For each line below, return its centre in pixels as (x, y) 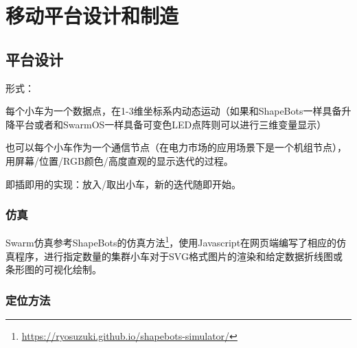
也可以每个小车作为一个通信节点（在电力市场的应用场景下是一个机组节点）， (176, 147)
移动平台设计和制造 (92, 15)
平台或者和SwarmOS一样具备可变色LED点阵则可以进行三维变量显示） (171, 124)
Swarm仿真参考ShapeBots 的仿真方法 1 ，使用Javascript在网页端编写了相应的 (171, 242)
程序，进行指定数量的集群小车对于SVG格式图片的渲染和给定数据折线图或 (178, 256)
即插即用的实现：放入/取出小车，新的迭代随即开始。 (123, 184)
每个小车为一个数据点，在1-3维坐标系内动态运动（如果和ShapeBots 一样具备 (174, 111)
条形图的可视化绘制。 (54, 269)
